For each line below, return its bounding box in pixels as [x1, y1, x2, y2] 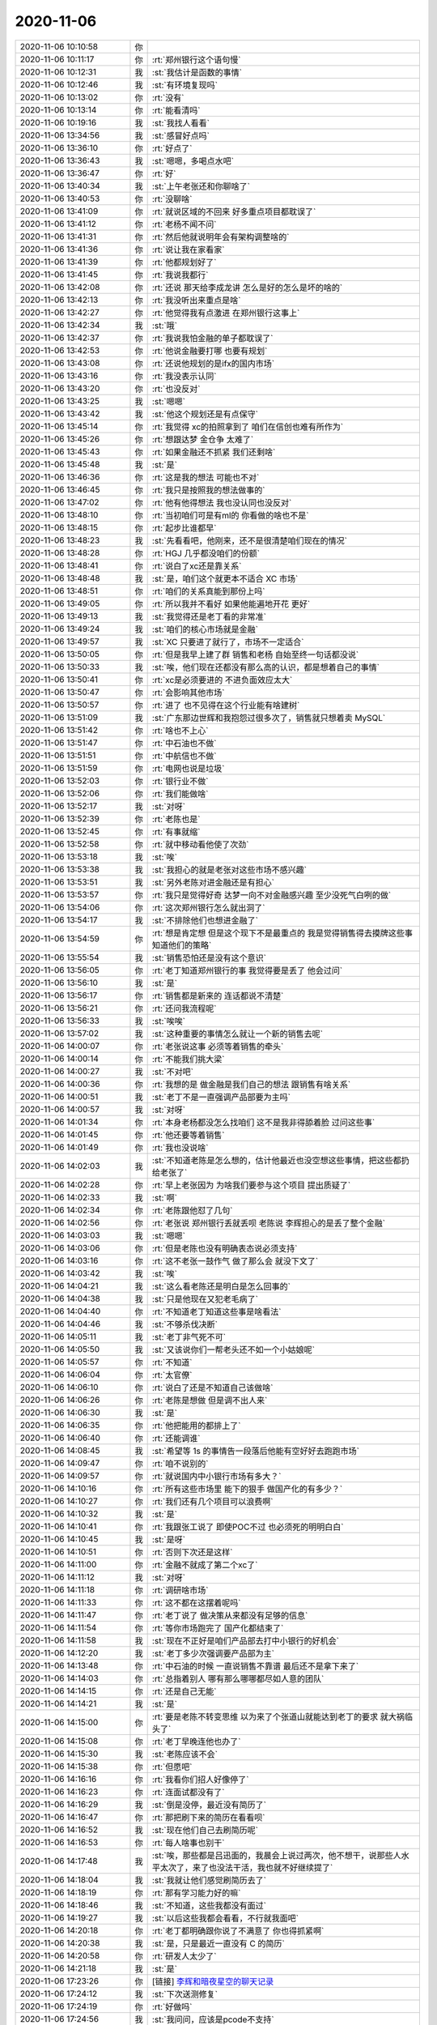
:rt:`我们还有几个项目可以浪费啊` [151, 1495, 274, 1507]
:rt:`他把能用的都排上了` [151, 1420, 241, 1431]
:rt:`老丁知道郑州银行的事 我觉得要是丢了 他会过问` [151, 965, 343, 976]
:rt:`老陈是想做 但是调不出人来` [151, 1394, 268, 1405]
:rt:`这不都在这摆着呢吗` [151, 1597, 241, 1608]
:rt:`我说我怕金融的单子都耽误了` [151, 332, 274, 343]
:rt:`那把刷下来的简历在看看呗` [151, 1811, 265, 1823]
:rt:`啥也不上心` [151, 725, 209, 736]
